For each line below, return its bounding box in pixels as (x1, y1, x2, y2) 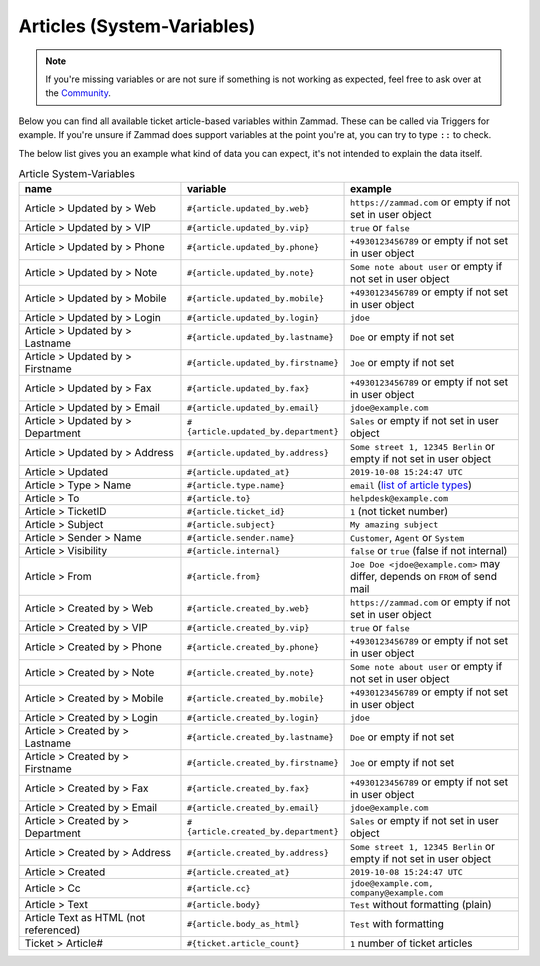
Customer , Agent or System (350, 531, 465, 545)
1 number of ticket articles (350, 936, 474, 950)
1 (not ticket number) (350, 505, 449, 519)
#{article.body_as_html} (186, 918, 300, 929)
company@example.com (350, 888, 444, 899)
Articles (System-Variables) (18, 15, 256, 37)
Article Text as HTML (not (24, 911, 146, 925)
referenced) (24, 923, 81, 937)
